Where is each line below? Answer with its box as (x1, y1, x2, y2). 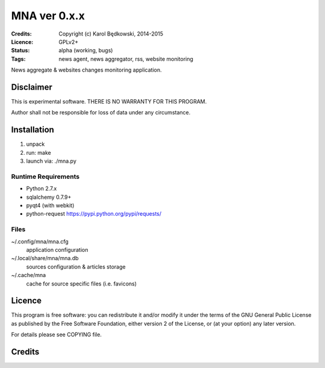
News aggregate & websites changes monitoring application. (11, 66, 162, 73)
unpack (26, 140, 45, 148)
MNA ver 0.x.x (11, 9, 85, 22)
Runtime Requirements (11, 172, 80, 181)
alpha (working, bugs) (58, 47, 113, 54)
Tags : (11, 55, 26, 63)
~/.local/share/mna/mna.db (11, 255, 79, 262)
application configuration (26, 246, 88, 253)
